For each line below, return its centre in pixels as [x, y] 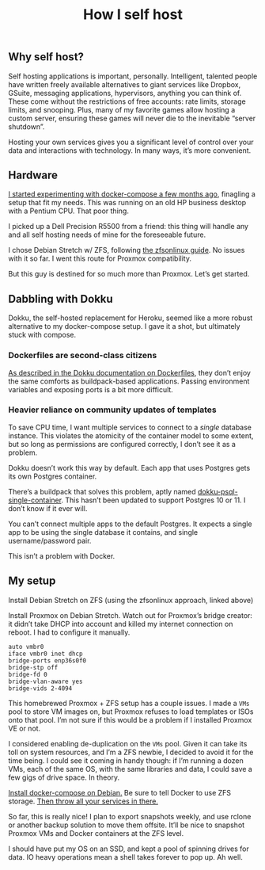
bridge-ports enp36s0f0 [47, 660]
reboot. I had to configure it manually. [69, 632]
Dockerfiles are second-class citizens [83, 356]
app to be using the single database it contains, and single [103, 532]
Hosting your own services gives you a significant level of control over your [131, 142]
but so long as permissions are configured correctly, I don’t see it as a [122, 444]
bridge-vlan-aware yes [45, 681]
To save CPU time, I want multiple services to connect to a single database [130, 427]
